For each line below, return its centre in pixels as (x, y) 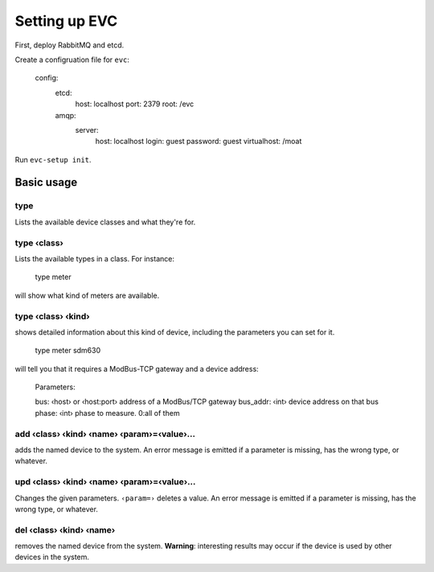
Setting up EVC (66, 21)
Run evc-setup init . (53, 159)
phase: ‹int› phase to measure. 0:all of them (107, 413)
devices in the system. (52, 557)
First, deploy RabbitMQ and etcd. (70, 45)
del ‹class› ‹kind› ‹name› (65, 529)
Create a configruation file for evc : (72, 60)
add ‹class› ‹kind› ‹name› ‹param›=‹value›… (105, 434)
